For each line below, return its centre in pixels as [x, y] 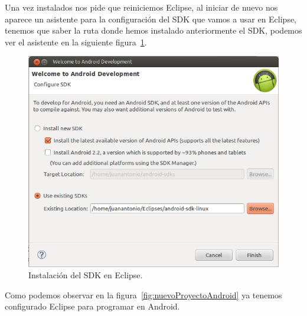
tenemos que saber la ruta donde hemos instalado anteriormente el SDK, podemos [153, 30]
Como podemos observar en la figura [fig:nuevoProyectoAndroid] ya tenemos [143, 294]
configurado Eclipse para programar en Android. [92, 306]
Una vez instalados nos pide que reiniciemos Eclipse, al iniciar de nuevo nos [141, 7]
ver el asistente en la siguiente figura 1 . [76, 42]
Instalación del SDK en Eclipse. [86, 275]
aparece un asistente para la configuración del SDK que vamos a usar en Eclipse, [151, 19]
